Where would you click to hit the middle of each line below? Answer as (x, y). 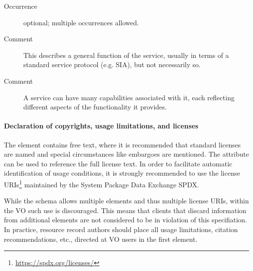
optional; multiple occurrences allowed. (81, 22)
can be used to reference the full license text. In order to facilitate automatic (118, 163)
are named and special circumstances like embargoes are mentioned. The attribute (126, 154)
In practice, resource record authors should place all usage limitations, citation (121, 229)
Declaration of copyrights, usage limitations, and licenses (101, 126)
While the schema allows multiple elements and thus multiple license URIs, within (126, 201)
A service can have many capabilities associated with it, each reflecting (129, 97)
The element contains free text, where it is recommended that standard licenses (122, 144)
